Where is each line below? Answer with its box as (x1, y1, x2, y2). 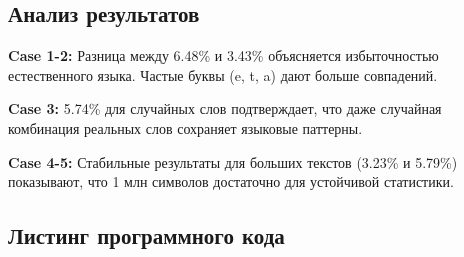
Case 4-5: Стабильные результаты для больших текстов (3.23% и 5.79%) (8, 151, 458, 172)
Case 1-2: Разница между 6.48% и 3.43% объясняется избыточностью (8, 45, 439, 66)
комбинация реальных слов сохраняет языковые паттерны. (8, 117, 363, 138)
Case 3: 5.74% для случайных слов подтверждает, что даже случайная (8, 98, 442, 119)
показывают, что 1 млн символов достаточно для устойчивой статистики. (8, 171, 454, 192)
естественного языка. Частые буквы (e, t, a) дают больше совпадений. (8, 64, 438, 85)
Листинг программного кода (8, 220, 285, 251)
